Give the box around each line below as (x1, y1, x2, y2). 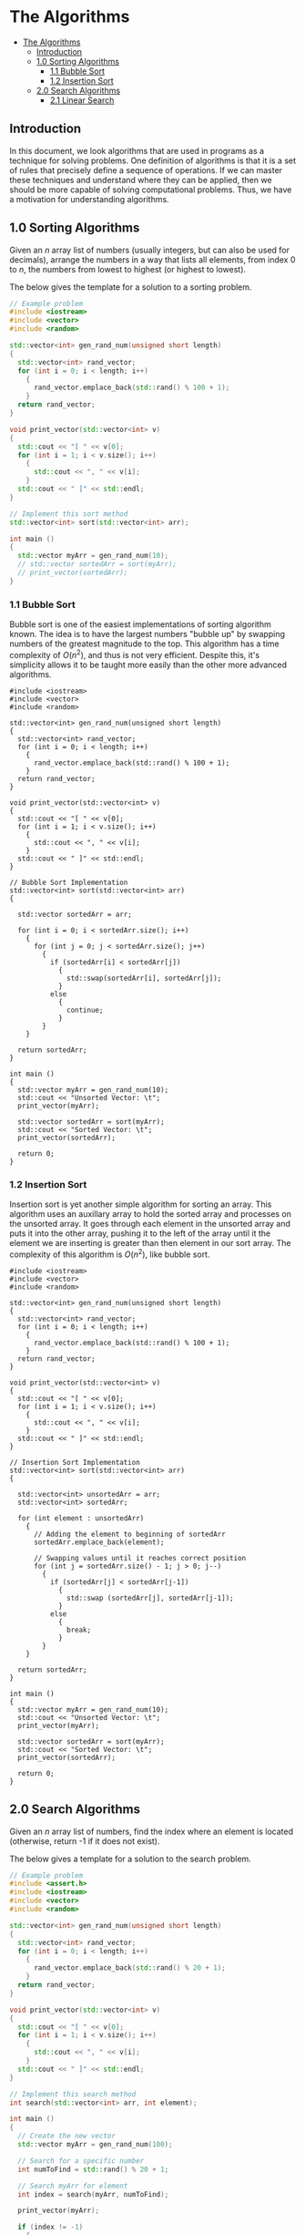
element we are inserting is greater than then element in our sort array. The (9, 1238, 291, 1249)
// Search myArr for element (17, 2181, 128, 2190)
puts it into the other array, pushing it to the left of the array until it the (9, 1228, 271, 1239)
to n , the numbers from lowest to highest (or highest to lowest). (9, 263, 247, 274)
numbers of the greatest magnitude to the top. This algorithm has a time (9, 638, 280, 649)
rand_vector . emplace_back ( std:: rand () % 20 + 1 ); (33, 1963, 226, 1972)
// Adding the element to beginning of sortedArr (33, 1529, 226, 1539)
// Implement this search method (9, 2089, 137, 2098)
